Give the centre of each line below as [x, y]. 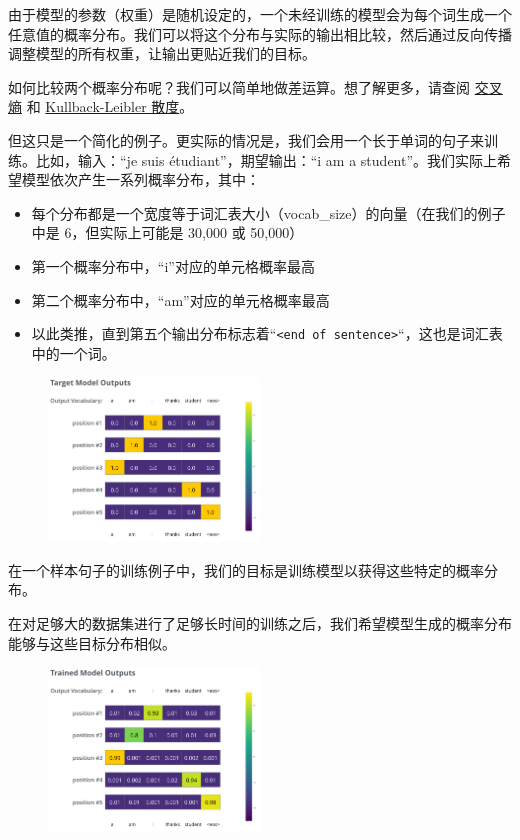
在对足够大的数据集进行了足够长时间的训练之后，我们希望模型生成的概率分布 [260, 622]
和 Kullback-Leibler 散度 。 [110, 106]
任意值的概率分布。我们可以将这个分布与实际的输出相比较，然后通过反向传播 [260, 33]
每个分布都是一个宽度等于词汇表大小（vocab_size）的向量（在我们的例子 [268, 212]
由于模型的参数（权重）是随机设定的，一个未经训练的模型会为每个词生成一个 [260, 14]
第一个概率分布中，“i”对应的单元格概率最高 [173, 265]
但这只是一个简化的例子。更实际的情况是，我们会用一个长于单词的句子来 [246, 139]
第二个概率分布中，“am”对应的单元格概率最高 [180, 299]
